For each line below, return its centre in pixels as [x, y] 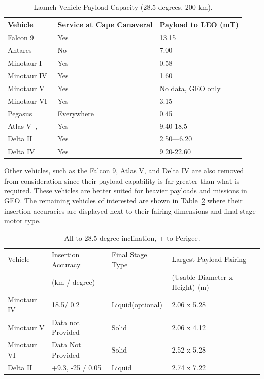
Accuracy [66, 264]
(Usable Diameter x [202, 276]
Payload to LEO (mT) [199, 24]
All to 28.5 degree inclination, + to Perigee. [132, 237]
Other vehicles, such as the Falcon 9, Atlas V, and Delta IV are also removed [124, 171]
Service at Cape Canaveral [105, 24]
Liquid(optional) [137, 304]
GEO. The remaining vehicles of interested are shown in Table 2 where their [123, 200]
